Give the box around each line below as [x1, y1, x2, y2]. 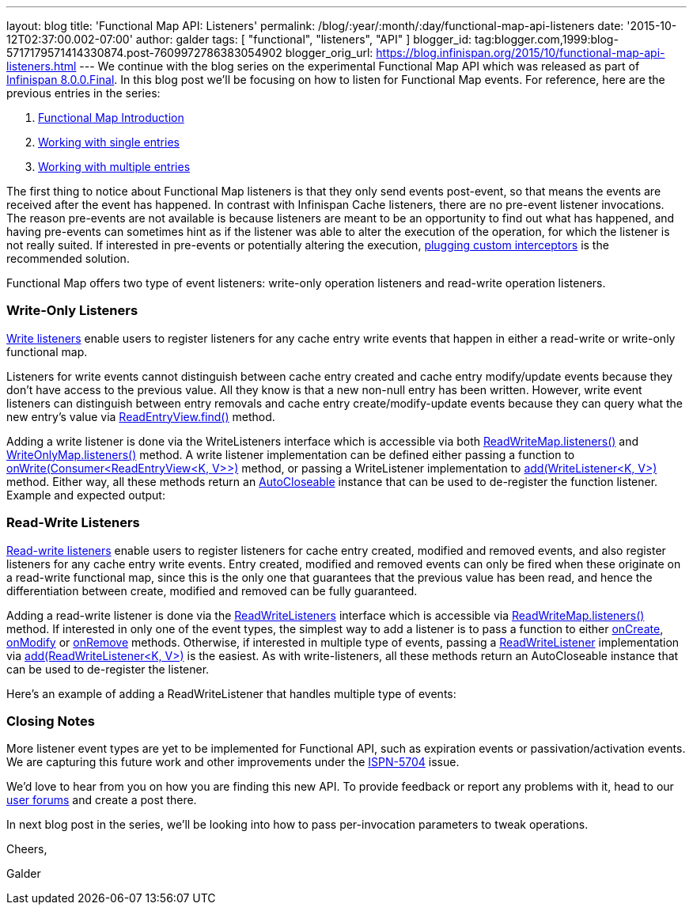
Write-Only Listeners [6, 302, 138, 319]
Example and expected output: [6, 488, 165, 502]
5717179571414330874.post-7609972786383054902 [6, 46, 282, 59]
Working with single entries [38, 135, 180, 149]
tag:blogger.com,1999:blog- [474, 32, 619, 46]
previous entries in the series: [6, 86, 161, 100]
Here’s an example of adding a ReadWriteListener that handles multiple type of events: [6, 686, 456, 700]
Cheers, [6, 842, 47, 856]
